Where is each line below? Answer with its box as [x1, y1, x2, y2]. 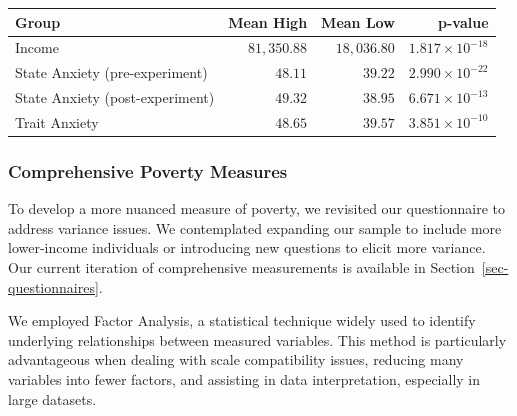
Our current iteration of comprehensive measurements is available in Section [8, 256, 475, 277]
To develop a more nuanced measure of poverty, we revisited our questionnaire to [8, 198, 506, 219]
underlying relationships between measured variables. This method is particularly [8, 329, 507, 350]
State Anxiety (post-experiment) [15, 87, 215, 108]
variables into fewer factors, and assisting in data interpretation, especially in [8, 368, 481, 389]
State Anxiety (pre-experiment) [15, 62, 208, 83]
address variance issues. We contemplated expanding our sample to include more [8, 217, 502, 238]
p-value [437, 11, 489, 32]
